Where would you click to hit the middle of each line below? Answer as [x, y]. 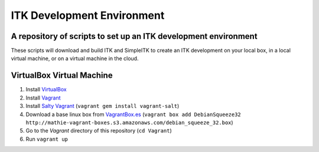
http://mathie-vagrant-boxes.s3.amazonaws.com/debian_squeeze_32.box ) [129, 122]
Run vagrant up [47, 139]
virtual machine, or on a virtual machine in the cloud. [75, 58]
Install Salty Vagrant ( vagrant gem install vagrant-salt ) [102, 106]
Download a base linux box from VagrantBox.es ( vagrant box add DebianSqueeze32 [134, 114]
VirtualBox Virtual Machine [62, 76]
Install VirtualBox [46, 90]
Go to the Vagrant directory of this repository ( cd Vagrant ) [99, 131]
